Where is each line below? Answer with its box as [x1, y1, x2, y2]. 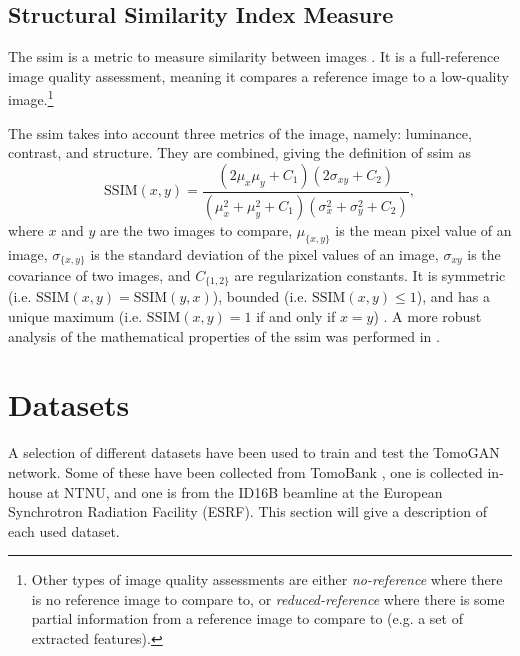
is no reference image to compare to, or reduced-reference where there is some [31, 588, 505, 609]
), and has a [416, 286, 490, 307]
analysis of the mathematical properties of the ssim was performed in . [8, 325, 440, 346]
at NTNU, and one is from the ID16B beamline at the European [46, 481, 443, 502]
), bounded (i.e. [212, 286, 308, 307]
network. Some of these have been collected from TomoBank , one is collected [8, 461, 483, 482]
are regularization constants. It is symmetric [234, 264, 506, 285]
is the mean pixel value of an [335, 219, 512, 240]
